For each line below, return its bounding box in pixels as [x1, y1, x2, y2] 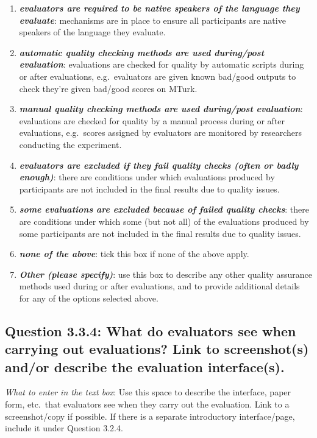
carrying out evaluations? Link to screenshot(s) [5, 339, 309, 358]
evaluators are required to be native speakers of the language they [19, 2, 300, 14]
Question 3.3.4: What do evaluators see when [5, 321, 296, 340]
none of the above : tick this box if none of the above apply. [19, 247, 249, 260]
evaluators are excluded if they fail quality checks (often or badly [19, 158, 299, 171]
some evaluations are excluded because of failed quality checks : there [19, 203, 309, 216]
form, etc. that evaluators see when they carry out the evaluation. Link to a [5, 398, 290, 411]
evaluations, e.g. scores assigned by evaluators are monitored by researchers [19, 126, 302, 139]
